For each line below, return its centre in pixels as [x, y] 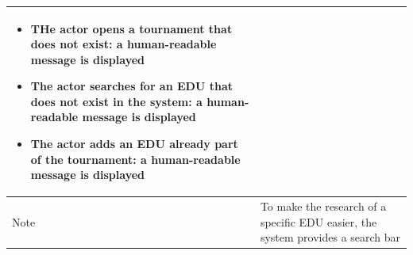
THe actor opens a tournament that [131, 28]
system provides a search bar [330, 237]
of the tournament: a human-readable [135, 159]
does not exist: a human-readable [124, 44]
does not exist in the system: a [116, 101]
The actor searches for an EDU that [131, 86]
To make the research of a [323, 206]
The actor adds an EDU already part [134, 144]
